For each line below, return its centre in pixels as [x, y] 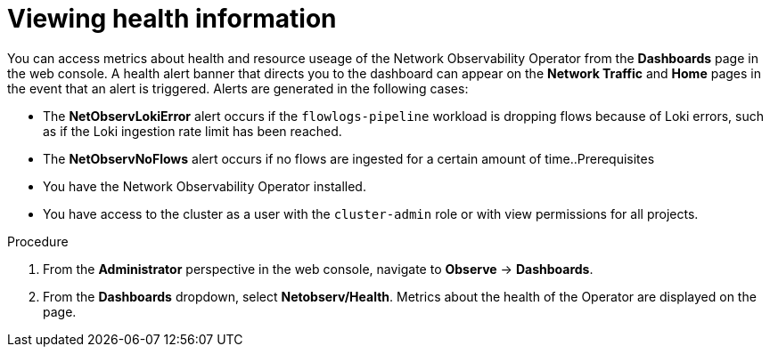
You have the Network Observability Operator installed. [205, 186]
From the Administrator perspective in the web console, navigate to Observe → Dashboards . [318, 269]
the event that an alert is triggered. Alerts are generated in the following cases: [238, 88]
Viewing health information [172, 19]
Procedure [38, 241]
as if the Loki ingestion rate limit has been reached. [192, 131]
